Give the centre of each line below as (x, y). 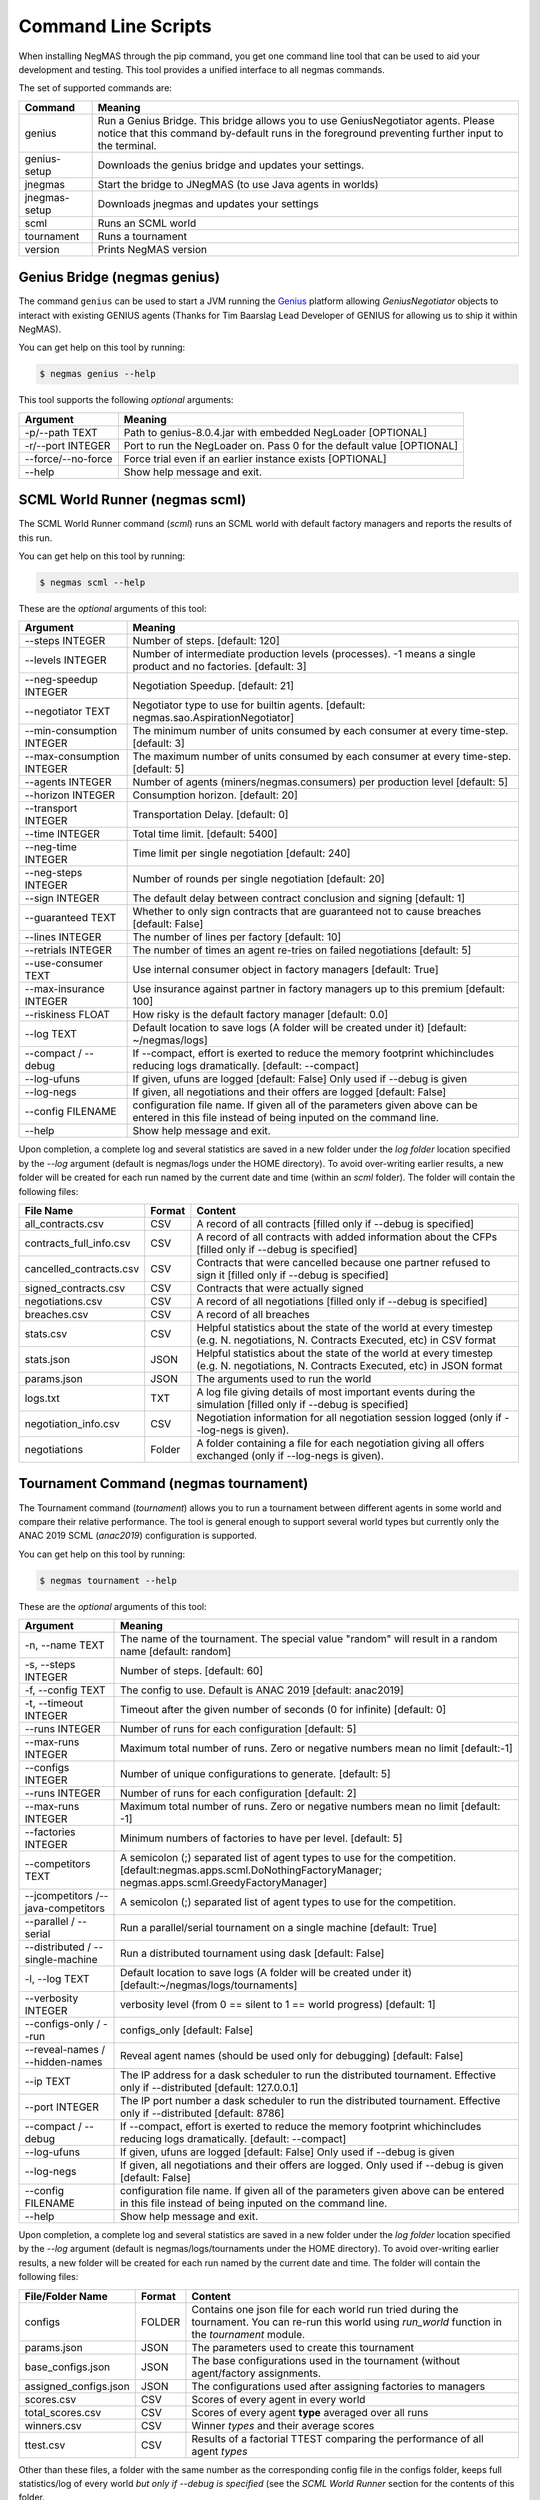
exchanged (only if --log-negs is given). (290, 1455)
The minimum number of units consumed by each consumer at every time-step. (320, 731)
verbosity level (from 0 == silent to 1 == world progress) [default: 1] (278, 2005)
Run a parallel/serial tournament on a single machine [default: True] (278, 1928)
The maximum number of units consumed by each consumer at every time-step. (322, 757)
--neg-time (50, 847)
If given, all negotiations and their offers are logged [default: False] (289, 1092)
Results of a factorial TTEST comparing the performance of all (337, 2438)
